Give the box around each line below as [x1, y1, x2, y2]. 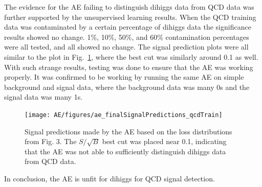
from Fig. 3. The [25, 136, 77, 147]
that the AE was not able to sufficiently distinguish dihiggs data [25, 146, 226, 156]
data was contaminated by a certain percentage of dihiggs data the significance [4, 21, 251, 32]
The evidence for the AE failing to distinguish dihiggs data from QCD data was [4, 2, 254, 12]
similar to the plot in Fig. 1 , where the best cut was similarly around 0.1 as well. [4, 51, 258, 62]
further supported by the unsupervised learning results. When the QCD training [4, 11, 256, 22]
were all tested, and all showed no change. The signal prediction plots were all [4, 41, 249, 52]
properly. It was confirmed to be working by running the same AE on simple [4, 72, 244, 82]
